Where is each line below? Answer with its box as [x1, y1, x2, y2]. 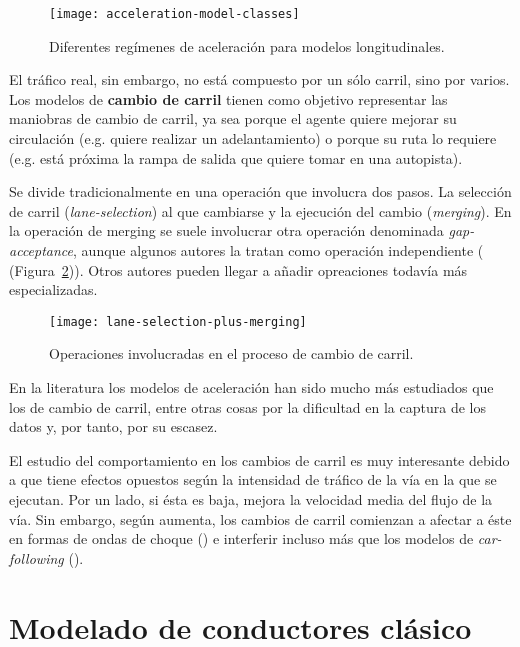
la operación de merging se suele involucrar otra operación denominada [9, 220, 444, 241]
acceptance [9, 240, 74, 260]
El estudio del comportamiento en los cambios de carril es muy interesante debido [9, 449, 510, 470]
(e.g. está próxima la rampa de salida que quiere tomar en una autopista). [9, 147, 463, 168]
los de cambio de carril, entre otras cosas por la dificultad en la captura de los [9, 396, 486, 417]
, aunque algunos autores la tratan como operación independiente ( [73, 240, 484, 260]
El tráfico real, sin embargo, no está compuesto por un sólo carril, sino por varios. [9, 69, 510, 90]
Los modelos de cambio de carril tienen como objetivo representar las [9, 88, 448, 109]
